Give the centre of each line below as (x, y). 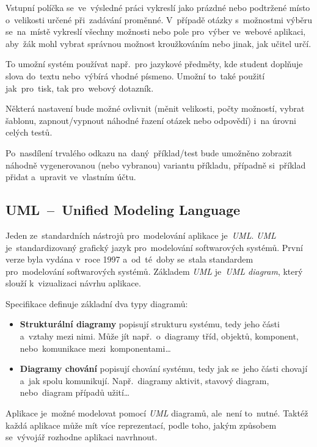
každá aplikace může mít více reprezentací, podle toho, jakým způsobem (141, 425)
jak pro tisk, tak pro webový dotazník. (80, 88)
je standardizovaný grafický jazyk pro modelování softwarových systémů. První (154, 247)
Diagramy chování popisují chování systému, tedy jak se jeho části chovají (164, 369)
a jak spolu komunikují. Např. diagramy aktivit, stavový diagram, (144, 380)
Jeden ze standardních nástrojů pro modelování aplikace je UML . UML (141, 235)
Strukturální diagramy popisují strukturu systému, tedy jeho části (150, 324)
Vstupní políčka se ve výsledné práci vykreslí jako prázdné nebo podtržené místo (158, 7)
